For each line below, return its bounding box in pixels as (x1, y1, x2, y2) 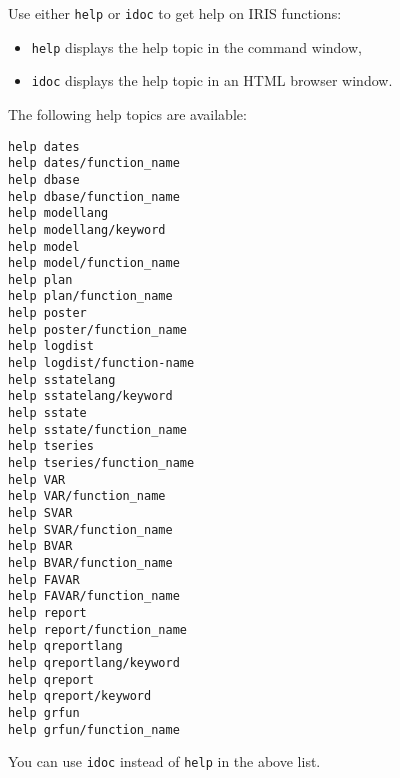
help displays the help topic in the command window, (31, 36, 362, 57)
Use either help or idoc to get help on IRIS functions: (8, 3, 342, 23)
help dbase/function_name (8, 189, 180, 204)
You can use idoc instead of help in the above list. (8, 751, 321, 772)
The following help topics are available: (8, 103, 247, 124)
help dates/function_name (8, 156, 180, 171)
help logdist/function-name (8, 356, 195, 371)
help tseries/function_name (8, 456, 195, 471)
